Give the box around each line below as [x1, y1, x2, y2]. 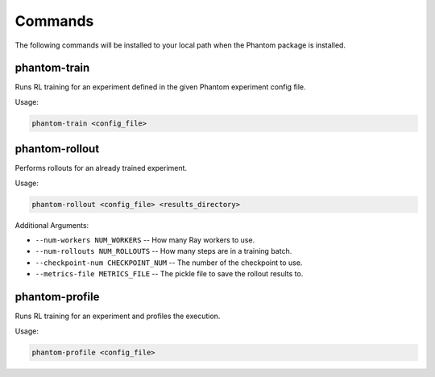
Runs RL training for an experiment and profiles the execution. [14, 311, 221, 321]
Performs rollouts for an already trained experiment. [14, 164, 188, 173]
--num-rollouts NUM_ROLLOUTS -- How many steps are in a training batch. [35, 246, 292, 256]
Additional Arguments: [14, 220, 89, 230]
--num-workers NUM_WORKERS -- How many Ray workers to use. [35, 235, 255, 245]
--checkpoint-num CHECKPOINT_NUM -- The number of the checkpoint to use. [35, 258, 303, 267]
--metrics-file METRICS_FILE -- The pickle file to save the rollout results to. [35, 269, 304, 279]
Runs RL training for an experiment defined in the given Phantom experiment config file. [14, 82, 306, 92]
